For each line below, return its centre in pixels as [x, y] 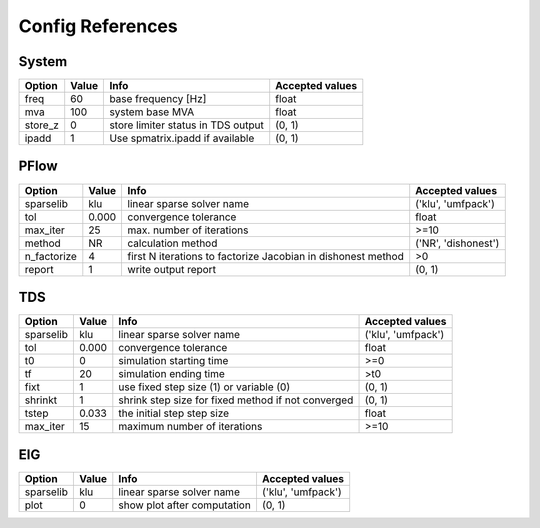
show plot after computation [185, 505]
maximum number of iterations [190, 427]
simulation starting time [173, 361]
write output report [172, 269]
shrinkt [41, 400]
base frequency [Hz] [158, 99]
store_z [42, 125]
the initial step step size [174, 413]
